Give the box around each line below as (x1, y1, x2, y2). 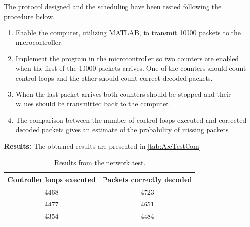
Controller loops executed (7, 174, 96, 184)
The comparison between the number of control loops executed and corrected (15, 115, 247, 125)
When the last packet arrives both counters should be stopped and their (15, 89, 231, 99)
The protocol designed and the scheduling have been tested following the (4, 1, 222, 11)
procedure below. (4, 11, 55, 21)
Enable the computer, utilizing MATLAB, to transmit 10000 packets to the (15, 27, 241, 38)
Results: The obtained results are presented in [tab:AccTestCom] (4, 141, 201, 151)
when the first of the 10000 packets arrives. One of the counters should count (15, 62, 246, 73)
